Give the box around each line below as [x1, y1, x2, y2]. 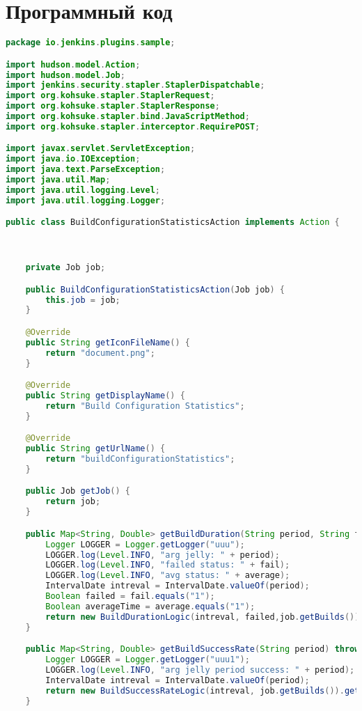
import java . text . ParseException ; [6, 164, 166, 175]
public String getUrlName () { [25, 444, 166, 454]
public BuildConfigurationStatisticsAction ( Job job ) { [25, 284, 285, 295]
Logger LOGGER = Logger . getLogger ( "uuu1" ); [45, 655, 250, 665]
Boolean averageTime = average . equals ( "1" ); [45, 601, 255, 611]
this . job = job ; [45, 295, 120, 305]
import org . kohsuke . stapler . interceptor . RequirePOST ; [6, 121, 260, 132]
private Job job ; [25, 263, 106, 273]
